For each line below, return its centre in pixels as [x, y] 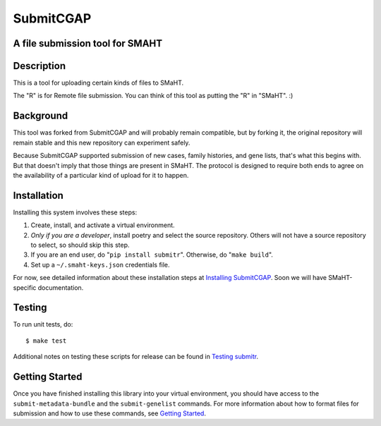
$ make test [46, 341]
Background [41, 116]
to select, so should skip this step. [80, 245]
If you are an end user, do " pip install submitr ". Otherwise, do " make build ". [152, 255]
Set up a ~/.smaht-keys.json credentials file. [100, 264]
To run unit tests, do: [43, 324]
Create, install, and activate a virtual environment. [103, 225]
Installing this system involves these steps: [75, 212]
